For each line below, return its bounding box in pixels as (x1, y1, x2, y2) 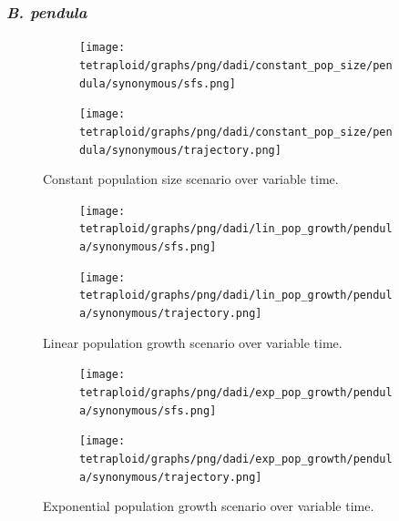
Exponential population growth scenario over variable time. (43, 496, 374, 516)
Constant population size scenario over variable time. (43, 169, 339, 189)
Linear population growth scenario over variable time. (43, 332, 343, 352)
